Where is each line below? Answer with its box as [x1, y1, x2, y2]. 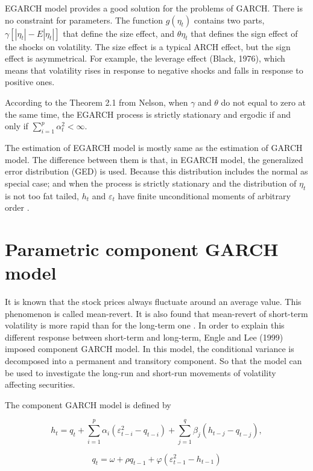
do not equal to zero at [221, 95, 306, 108]
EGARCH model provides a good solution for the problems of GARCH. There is [5, 2, 303, 14]
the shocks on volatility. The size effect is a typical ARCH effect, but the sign [5, 40, 291, 53]
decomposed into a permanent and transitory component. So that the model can [5, 354, 302, 367]
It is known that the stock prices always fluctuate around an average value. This [5, 295, 302, 308]
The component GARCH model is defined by [5, 398, 171, 411]
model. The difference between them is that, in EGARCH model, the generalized [5, 153, 303, 165]
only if [5, 120, 28, 132]
